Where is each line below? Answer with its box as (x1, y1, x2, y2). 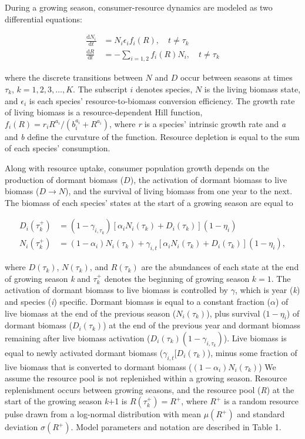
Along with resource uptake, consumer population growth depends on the (5, 161, 269, 174)
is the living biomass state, (204, 82, 301, 95)
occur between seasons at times (180, 71, 293, 84)
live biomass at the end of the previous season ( (5, 307, 176, 319)
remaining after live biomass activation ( (5, 331, 150, 344)
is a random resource (224, 395, 299, 407)
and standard (237, 408, 285, 420)
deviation (5, 421, 38, 433)
